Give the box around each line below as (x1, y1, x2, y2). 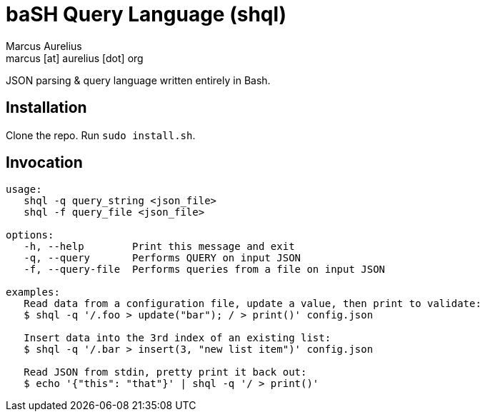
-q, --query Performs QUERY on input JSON (24, 252, 301, 264)
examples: (6, 286, 60, 298)
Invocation (6, 154, 83, 172)
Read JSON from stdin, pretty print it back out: (24, 366, 307, 378)
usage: (6, 184, 42, 196)
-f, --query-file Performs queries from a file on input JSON (24, 263, 386, 276)
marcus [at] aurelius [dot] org (6, 51, 144, 64)
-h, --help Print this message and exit (24, 241, 295, 253)
